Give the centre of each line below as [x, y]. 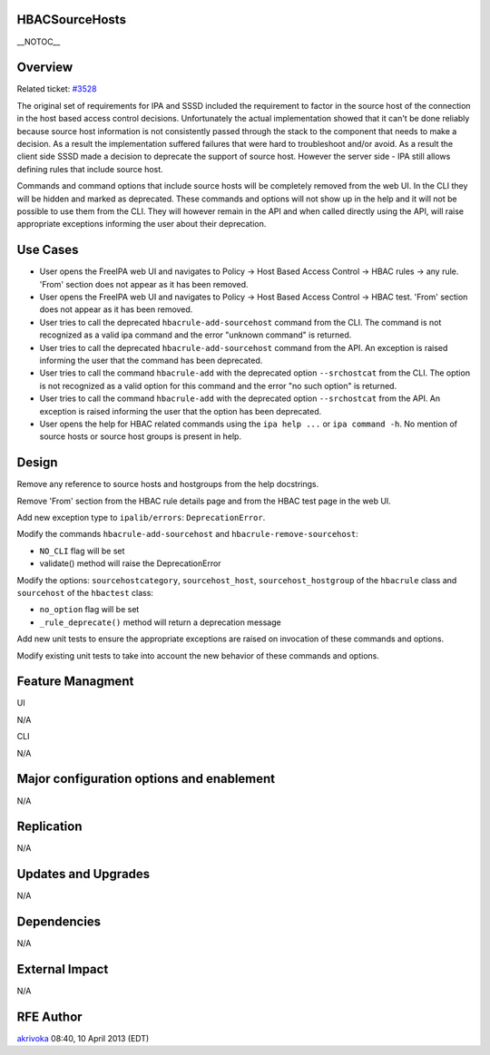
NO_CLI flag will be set [82, 551]
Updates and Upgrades [83, 874]
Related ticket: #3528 [57, 89]
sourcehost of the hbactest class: [85, 592]
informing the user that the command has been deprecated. [151, 360]
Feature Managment [75, 682]
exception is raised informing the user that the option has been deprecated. [181, 411]
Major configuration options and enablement [146, 779]
